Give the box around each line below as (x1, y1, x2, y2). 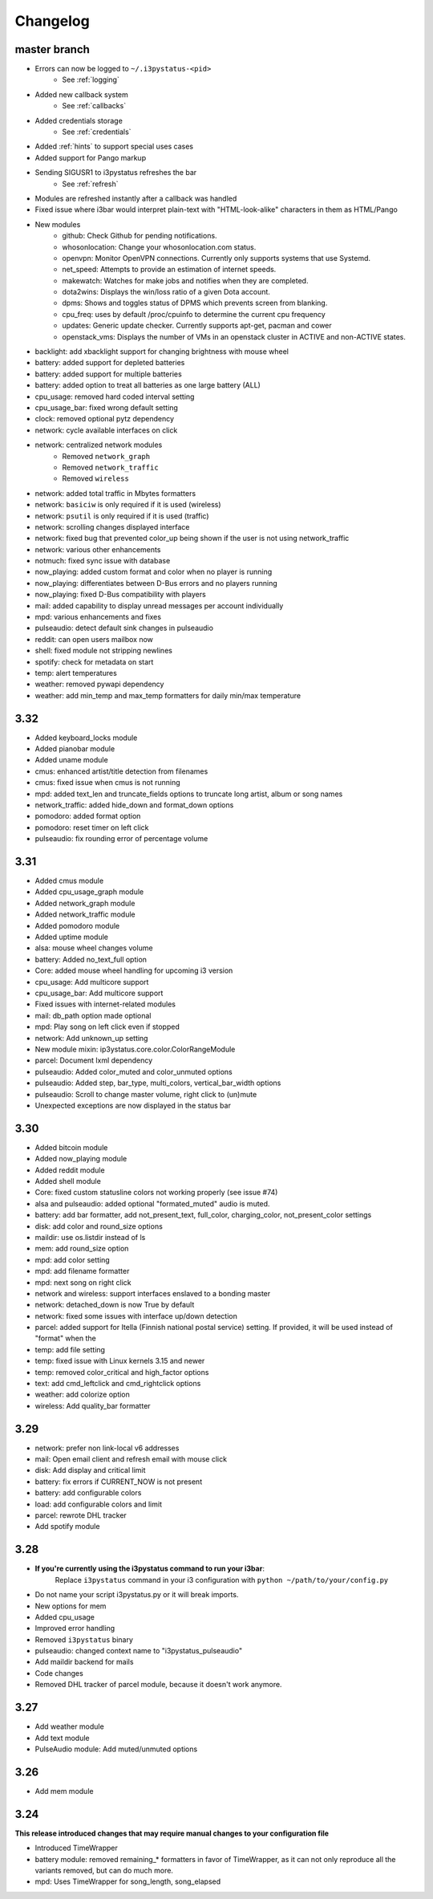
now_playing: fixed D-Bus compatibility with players (34, 590, 206, 600)
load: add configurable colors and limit (34, 1499, 162, 1509)
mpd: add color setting (34, 1254, 110, 1264)
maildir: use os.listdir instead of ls (34, 1232, 146, 1242)
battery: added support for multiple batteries (34, 369, 182, 379)
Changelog (14, 12, 90, 30)
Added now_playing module (34, 1154, 127, 1164)
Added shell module (34, 1176, 102, 1185)
